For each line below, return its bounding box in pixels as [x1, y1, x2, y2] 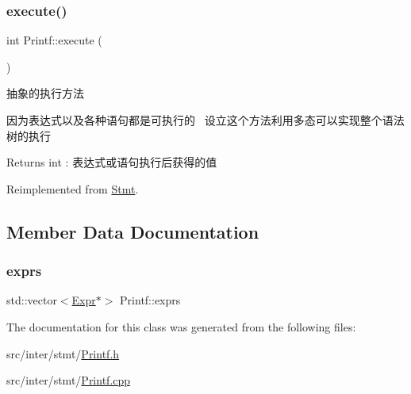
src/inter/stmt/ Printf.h [6, 345, 120, 361]
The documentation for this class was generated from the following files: [6, 318, 356, 335]
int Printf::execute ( [6, 32, 102, 48]
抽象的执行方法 [6, 85, 84, 101]
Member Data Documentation [6, 219, 259, 243]
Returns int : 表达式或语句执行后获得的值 [6, 154, 217, 170]
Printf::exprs [120, 292, 181, 308]
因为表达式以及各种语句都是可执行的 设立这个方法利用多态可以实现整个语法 [6, 112, 405, 128]
